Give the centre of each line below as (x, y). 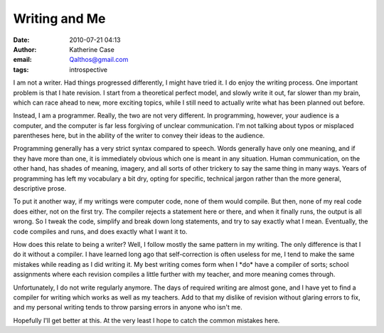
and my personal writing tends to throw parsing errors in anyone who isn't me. (128, 307)
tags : (21, 69)
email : (22, 60)
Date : (21, 40)
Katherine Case (92, 49)
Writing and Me (59, 18)
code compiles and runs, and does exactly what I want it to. (100, 231)
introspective (89, 69)
